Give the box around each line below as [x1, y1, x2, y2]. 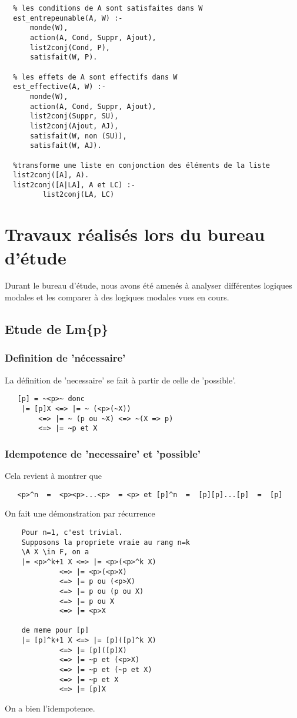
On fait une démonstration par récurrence [5, 507, 155, 520]
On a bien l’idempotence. [5, 702, 95, 714]
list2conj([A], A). [13, 171, 89, 180]
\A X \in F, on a [21, 548, 89, 557]
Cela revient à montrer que [5, 469, 102, 482]
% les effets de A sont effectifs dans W [13, 72, 178, 81]
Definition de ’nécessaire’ [5, 350, 126, 365]
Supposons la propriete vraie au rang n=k [21, 538, 190, 547]
